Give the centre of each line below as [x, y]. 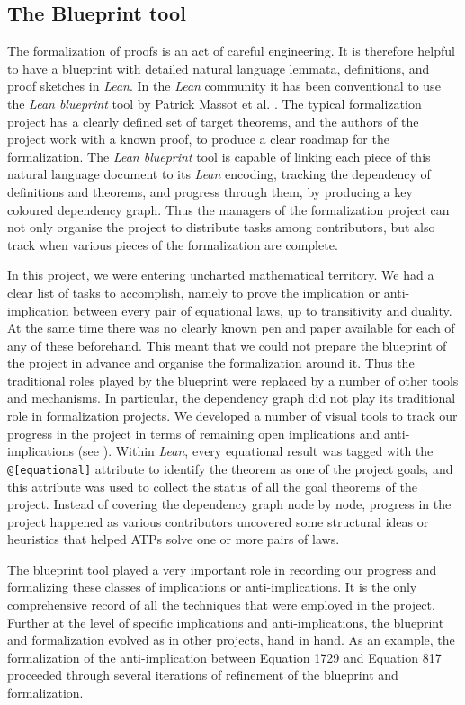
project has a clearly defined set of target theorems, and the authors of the [213, 121]
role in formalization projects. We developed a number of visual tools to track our [232, 416]
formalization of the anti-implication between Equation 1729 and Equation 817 [224, 657]
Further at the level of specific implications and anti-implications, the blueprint [226, 622]
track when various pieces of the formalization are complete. [173, 244]
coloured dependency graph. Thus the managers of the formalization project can [228, 209]
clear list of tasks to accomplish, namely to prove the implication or [194, 292]
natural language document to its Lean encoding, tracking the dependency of [219, 174]
